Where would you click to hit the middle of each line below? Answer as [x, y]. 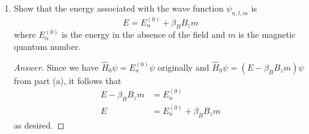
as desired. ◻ [39, 125]
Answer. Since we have [56, 67]
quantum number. [47, 46]
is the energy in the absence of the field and [144, 34]
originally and [184, 67]
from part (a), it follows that [67, 80]
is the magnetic [267, 34]
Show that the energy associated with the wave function [118, 8]
